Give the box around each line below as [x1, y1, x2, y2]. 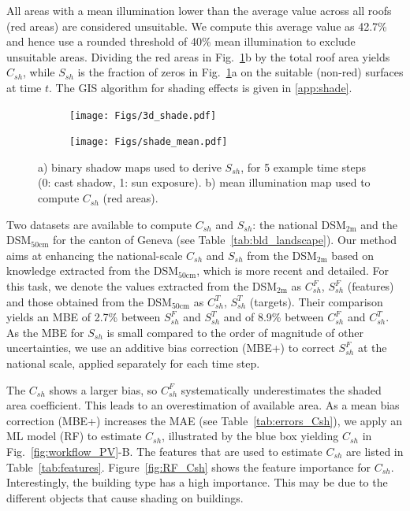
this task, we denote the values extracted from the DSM [6, 278, 278, 294]
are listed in [346, 442, 404, 459]
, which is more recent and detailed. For [196, 262, 389, 279]
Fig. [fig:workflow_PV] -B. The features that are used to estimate [6, 442, 322, 459]
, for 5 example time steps [240, 158, 367, 175]
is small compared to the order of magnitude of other [106, 324, 363, 340]
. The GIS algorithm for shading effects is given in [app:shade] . [49, 79, 352, 95]
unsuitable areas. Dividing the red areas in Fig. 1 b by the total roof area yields [6, 48, 390, 65]
